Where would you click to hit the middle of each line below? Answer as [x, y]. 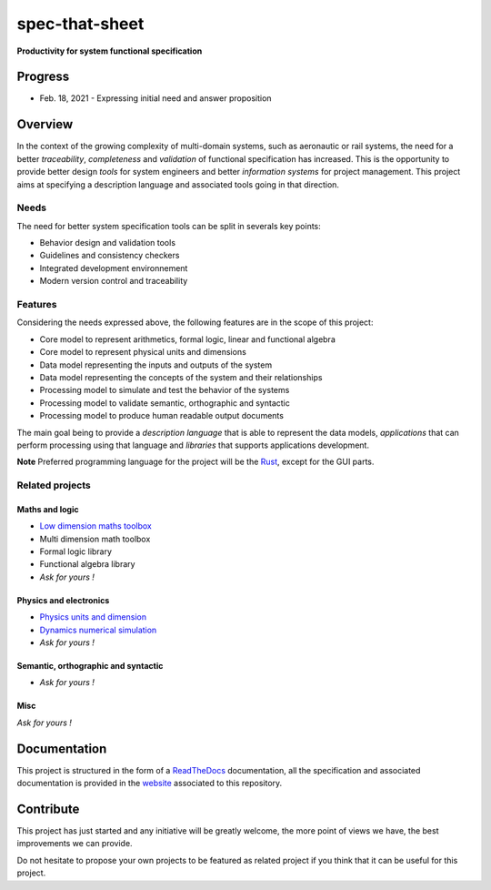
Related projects [54, 485]
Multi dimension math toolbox [95, 539]
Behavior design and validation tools [108, 243]
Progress [43, 77]
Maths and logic [48, 509]
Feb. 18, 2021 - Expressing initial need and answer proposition [155, 98]
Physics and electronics [63, 600]
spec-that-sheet [80, 24]
